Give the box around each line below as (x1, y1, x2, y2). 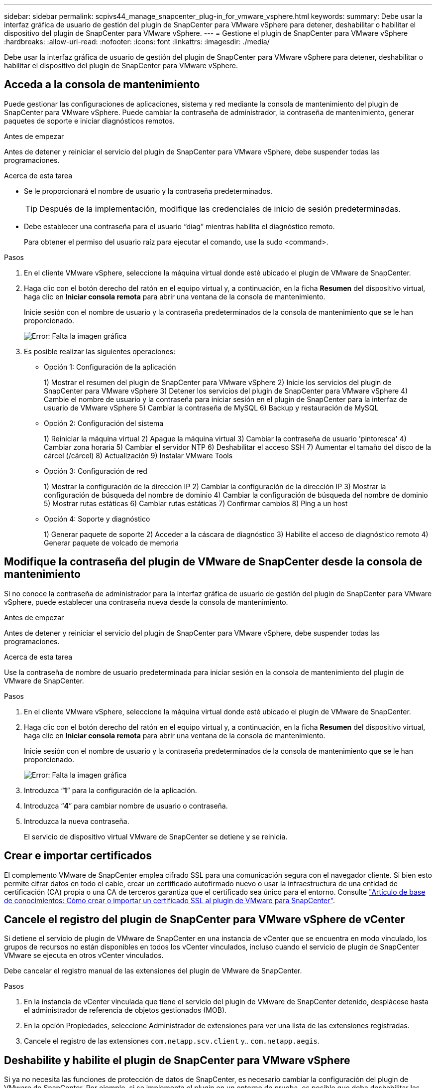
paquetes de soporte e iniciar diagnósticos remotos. (4, 116, 175, 125)
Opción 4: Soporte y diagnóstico (44, 514, 150, 523)
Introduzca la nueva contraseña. (24, 816, 129, 825)
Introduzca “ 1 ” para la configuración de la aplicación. (24, 786, 197, 795)
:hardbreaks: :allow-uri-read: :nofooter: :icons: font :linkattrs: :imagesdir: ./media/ (4, 37, 270, 46)
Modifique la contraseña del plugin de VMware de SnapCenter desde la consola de (4, 555, 423, 568)
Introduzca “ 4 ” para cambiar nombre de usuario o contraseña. (24, 801, 228, 810)
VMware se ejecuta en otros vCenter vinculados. (4, 951, 164, 960)
